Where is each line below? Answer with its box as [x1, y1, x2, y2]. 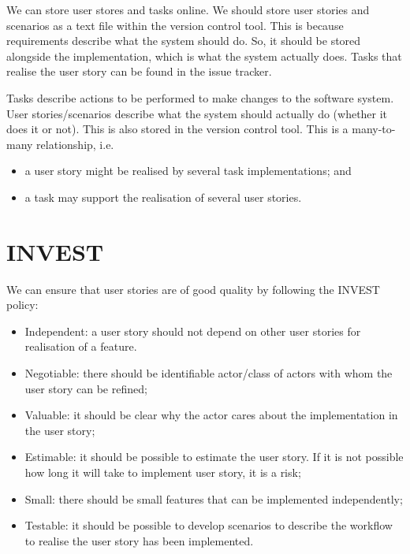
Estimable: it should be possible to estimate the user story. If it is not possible [24, 448, 404, 465]
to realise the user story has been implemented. [24, 532, 254, 548]
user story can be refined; [24, 380, 147, 396]
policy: [6, 296, 39, 313]
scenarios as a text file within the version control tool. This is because [6, 17, 344, 33]
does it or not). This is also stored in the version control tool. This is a [6, 121, 348, 137]
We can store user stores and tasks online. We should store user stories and [6, 2, 370, 17]
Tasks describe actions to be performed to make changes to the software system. [6, 89, 394, 106]
